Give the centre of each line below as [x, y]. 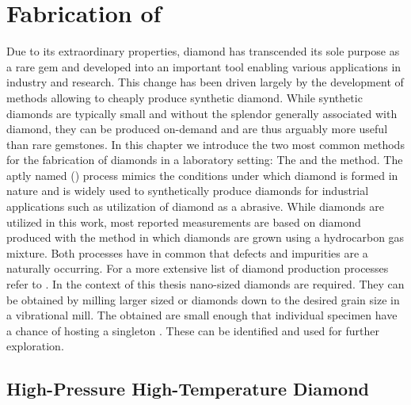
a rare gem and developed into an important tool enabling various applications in [204, 66]
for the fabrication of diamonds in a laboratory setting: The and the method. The [205, 160]
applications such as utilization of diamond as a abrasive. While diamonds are [195, 206]
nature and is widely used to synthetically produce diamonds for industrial [188, 191]
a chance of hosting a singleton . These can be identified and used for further [193, 330]
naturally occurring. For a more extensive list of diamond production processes [198, 268]
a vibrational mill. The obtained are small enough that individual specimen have [202, 315]
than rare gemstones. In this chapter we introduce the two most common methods [205, 144]
